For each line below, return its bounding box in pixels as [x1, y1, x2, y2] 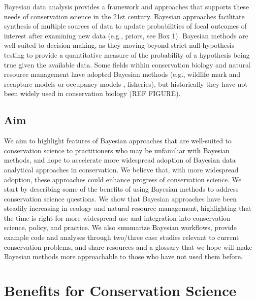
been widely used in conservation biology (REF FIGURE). [4, 88, 181, 99]
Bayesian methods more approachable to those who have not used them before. [4, 251, 243, 262]
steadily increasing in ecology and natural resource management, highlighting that [4, 203, 252, 213]
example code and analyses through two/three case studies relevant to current [4, 232, 239, 242]
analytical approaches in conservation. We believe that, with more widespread [4, 164, 239, 174]
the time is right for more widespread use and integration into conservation [4, 212, 230, 223]
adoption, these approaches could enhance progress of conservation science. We [4, 174, 242, 184]
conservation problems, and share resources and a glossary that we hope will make [4, 241, 252, 252]
